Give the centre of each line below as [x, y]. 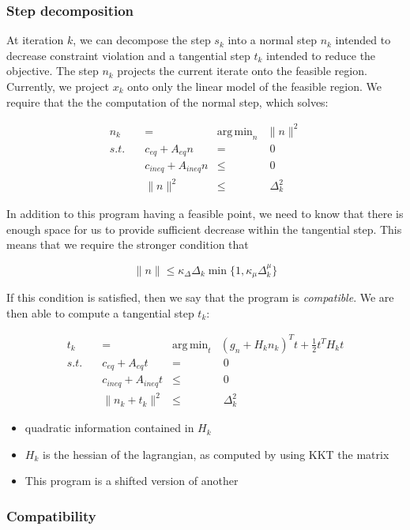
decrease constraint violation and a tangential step [128, 55]
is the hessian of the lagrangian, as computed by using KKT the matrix [216, 454]
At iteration [35, 40]
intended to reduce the [321, 55]
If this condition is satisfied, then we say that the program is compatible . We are [200, 297]
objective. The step [53, 71]
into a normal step [272, 40]
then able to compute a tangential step [100, 312]
